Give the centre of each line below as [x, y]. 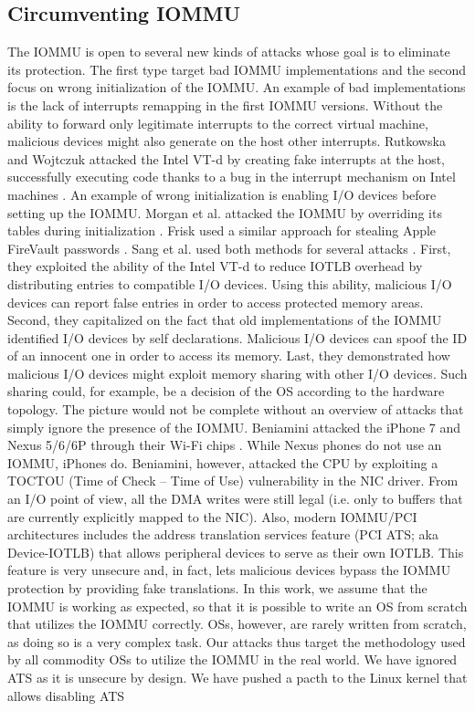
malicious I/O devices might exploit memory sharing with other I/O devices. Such [237, 373]
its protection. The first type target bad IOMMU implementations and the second [237, 69]
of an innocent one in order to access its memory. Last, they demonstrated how [229, 355]
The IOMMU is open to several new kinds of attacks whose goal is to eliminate [229, 52]
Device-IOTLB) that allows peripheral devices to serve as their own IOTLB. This [236, 552]
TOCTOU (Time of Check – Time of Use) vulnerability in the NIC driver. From [233, 481]
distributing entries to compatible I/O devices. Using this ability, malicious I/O [230, 283]
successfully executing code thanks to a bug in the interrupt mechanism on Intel [232, 177]
